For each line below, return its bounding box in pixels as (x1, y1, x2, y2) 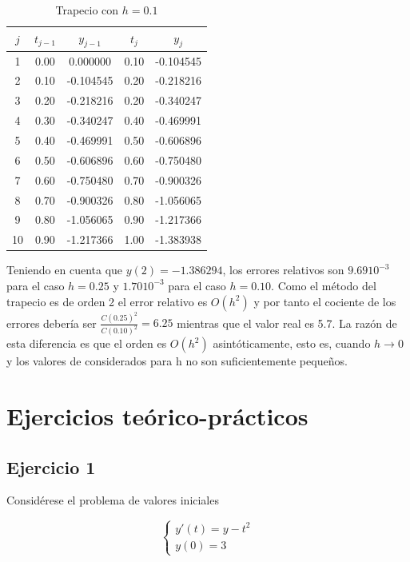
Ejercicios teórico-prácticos (6, 400, 308, 432)
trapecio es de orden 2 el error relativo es (6, 293, 208, 309)
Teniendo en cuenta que (6, 261, 123, 278)
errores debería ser (6, 314, 97, 331)
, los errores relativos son (222, 261, 344, 278)
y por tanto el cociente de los (253, 293, 396, 309)
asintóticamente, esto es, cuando (213, 335, 371, 352)
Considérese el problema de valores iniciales (6, 492, 219, 508)
